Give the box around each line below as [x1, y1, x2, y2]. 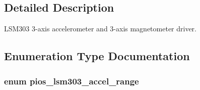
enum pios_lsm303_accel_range [4, 74, 139, 87]
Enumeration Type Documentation [4, 48, 190, 64]
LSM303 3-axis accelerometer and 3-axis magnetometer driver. [4, 23, 197, 34]
